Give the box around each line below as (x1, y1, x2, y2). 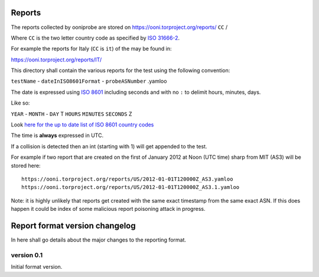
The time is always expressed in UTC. (11, 132, 103, 139)
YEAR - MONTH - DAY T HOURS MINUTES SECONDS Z (11, 110, 132, 118)
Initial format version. (11, 263, 63, 271)
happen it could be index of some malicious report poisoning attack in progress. (11, 206, 206, 213)
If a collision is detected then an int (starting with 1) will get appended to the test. (11, 142, 207, 150)
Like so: (11, 99, 30, 106)
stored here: (11, 162, 41, 169)
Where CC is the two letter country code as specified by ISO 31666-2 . (11, 34, 180, 41)
